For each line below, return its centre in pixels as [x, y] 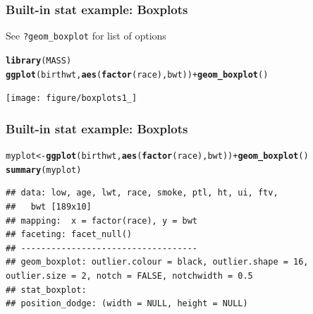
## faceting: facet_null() [69, 235]
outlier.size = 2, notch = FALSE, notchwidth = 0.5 [129, 276]
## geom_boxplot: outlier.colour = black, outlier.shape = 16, [157, 262]
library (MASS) [39, 60]
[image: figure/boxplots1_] [72, 98]
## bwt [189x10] [49, 206]
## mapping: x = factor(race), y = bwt [102, 221]
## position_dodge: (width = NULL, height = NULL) [127, 304]
